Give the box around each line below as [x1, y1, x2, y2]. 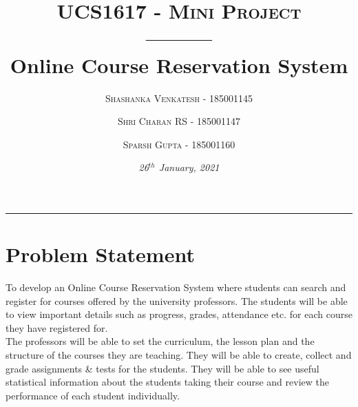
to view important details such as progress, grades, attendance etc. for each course [6, 307, 352, 321]
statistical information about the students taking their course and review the [6, 375, 329, 389]
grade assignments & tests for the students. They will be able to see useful [6, 361, 319, 375]
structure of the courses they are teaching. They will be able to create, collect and [6, 347, 352, 361]
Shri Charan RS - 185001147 [117, 114, 241, 128]
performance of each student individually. [6, 388, 180, 402]
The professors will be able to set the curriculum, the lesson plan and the [6, 334, 315, 348]
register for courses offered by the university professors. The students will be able [6, 293, 348, 308]
